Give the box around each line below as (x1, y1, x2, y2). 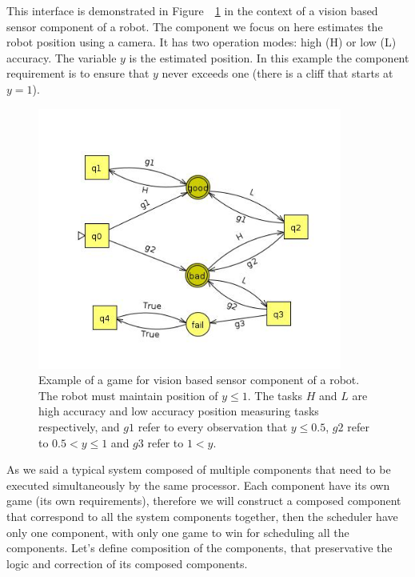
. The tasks (247, 387, 302, 403)
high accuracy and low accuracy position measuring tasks (38, 403, 319, 419)
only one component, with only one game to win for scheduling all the (6, 523, 349, 540)
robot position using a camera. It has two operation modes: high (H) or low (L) (6, 34, 397, 50)
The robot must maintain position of (38, 387, 218, 403)
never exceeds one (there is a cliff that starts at (162, 65, 393, 82)
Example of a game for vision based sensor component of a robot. (38, 371, 360, 388)
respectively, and (38, 418, 120, 435)
